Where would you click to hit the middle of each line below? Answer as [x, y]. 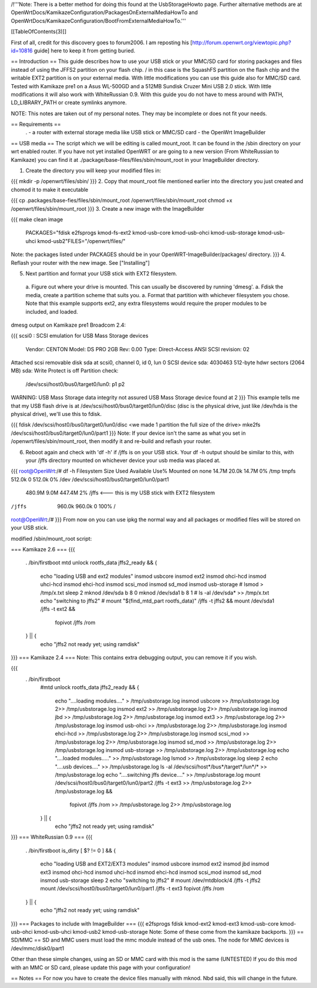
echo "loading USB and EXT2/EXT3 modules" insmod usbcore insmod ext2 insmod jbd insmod [155, 864]
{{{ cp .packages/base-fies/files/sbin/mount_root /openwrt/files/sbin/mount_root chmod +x [122, 201]
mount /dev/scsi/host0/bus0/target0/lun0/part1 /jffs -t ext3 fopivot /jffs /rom [132, 889]
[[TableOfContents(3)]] [39, 32]
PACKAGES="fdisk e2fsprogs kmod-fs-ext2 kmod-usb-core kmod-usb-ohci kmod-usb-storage [141, 233]
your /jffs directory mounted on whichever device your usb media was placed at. [123, 460]
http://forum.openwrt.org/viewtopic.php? [242, 42]
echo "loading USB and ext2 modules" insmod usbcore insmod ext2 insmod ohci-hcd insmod [153, 576]
